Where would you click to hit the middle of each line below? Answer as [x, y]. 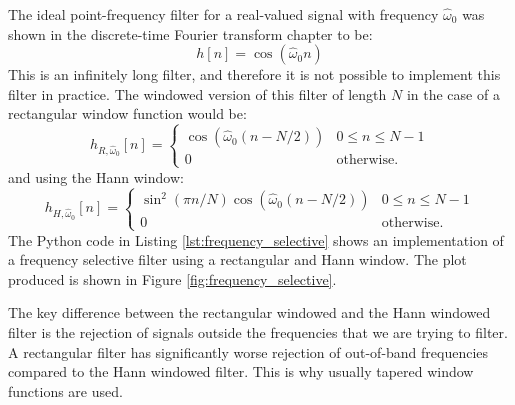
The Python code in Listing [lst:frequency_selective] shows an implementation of [256, 239]
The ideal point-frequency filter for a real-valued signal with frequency [223, 14]
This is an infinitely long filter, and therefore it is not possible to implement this [254, 74]
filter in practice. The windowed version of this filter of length [197, 93]
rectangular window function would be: [127, 113]
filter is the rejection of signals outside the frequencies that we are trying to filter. [258, 332]
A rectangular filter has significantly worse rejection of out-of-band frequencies [248, 351]
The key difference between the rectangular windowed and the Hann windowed [249, 312]
